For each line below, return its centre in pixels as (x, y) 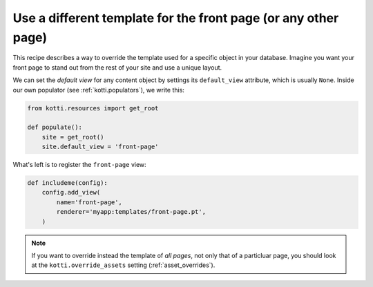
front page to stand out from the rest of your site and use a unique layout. (117, 67)
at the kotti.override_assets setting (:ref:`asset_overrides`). (123, 265)
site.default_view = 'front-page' (100, 147)
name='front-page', (89, 202)
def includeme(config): (68, 183)
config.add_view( (71, 192)
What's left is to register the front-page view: (79, 165)
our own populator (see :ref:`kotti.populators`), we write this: (98, 90)
